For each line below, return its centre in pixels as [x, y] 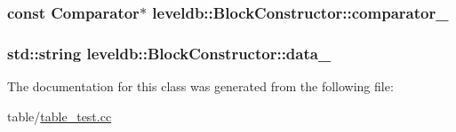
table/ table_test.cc [60, 116]
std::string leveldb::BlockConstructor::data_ [169, 53]
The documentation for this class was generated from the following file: [200, 86]
